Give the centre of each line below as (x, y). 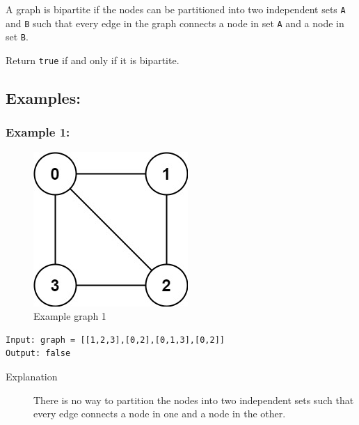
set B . (17, 37)
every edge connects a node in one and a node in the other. (160, 414)
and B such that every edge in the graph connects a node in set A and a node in (175, 23)
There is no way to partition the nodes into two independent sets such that (194, 400)
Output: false (38, 354)
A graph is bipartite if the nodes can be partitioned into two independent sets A (176, 9)
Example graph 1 (70, 316)
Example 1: (38, 132)
